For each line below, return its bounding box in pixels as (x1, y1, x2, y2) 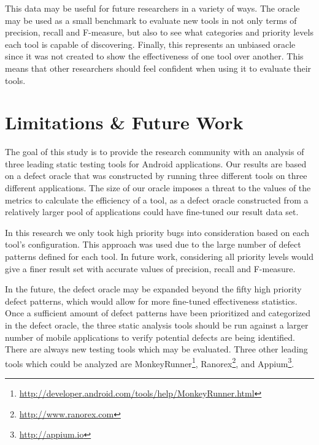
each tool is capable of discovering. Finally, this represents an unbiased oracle (5, 37, 296, 50)
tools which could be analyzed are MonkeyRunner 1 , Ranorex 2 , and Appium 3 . (5, 355, 294, 370)
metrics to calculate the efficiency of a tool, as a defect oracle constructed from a (5, 193, 309, 206)
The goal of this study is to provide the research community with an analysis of (5, 145, 304, 158)
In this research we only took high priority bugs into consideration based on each (5, 226, 310, 238)
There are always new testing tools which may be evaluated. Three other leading (5, 343, 308, 356)
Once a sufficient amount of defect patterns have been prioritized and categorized (5, 306, 311, 319)
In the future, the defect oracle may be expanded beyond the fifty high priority (5, 283, 302, 295)
